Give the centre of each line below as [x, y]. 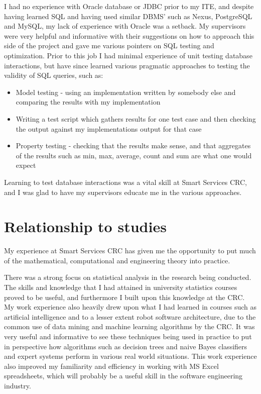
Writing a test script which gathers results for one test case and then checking [136, 118]
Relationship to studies [85, 226]
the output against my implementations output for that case [109, 128]
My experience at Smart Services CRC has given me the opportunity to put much [130, 251]
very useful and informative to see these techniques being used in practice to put [128, 336]
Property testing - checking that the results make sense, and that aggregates [133, 145]
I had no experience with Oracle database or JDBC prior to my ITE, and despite [129, 6]
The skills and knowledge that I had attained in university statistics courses [121, 287]
